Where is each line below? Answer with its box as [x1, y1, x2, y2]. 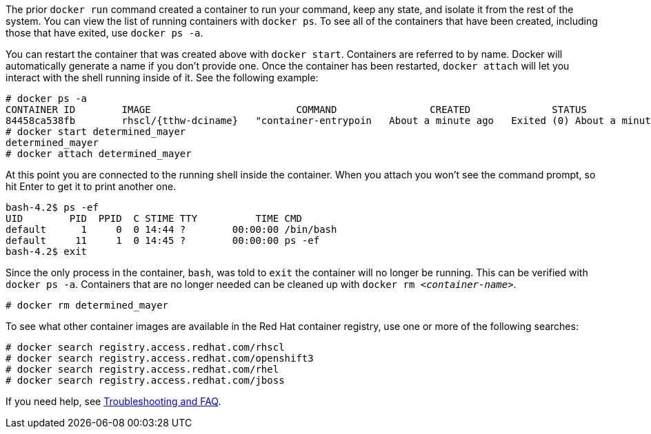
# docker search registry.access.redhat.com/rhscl [6, 342, 285, 353]
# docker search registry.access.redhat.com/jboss [6, 375, 285, 386]
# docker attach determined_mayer [6, 148, 192, 159]
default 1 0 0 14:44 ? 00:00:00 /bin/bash [6, 224, 337, 235]
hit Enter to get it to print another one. [6, 180, 177, 192]
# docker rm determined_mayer [6, 300, 169, 311]
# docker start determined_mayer [6, 126, 186, 137]
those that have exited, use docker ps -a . [6, 27, 203, 39]
